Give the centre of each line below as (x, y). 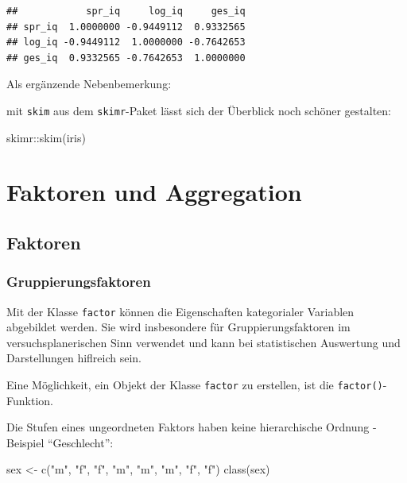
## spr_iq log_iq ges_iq (126, 11)
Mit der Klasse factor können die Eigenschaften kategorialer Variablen (180, 311)
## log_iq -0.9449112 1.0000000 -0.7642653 (126, 43)
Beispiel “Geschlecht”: (60, 442)
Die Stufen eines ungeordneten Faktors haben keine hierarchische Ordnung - (192, 427)
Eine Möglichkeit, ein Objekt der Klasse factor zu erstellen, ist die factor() (195, 385)
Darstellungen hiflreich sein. (74, 358)
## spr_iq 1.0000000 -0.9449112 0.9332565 (126, 27)
